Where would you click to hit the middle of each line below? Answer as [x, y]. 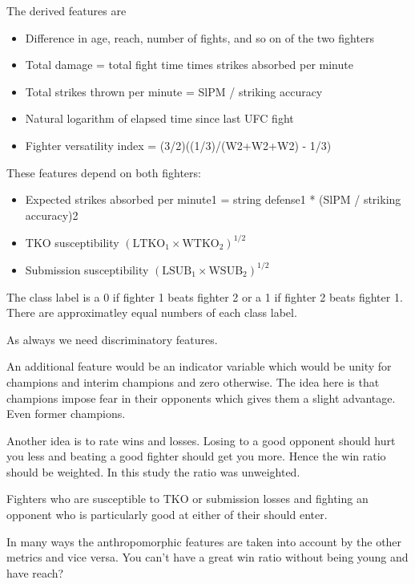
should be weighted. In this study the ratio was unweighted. [153, 471]
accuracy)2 [52, 215]
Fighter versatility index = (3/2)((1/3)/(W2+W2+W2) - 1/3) [178, 145]
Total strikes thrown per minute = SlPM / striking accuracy [174, 91]
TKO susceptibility [72, 242]
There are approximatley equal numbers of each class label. [152, 312]
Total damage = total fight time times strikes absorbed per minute [189, 65]
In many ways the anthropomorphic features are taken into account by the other [204, 541]
